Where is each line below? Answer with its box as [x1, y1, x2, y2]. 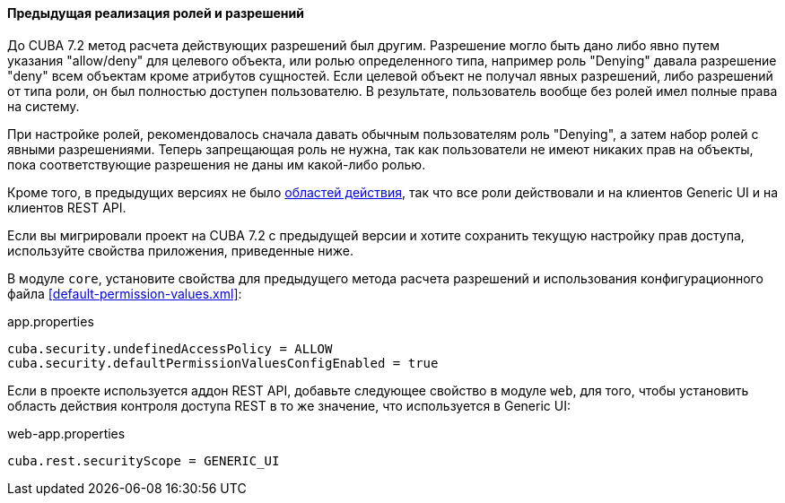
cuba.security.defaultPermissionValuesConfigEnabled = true [7, 355, 439, 370]
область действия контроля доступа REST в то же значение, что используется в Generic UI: [7, 397, 571, 413]
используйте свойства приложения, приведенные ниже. [7, 242, 354, 258]
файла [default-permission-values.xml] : [7, 285, 242, 301]
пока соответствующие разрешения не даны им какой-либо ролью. [7, 156, 426, 172]
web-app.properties [7, 425, 126, 441]
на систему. [7, 98, 80, 114]
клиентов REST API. [7, 199, 126, 215]
